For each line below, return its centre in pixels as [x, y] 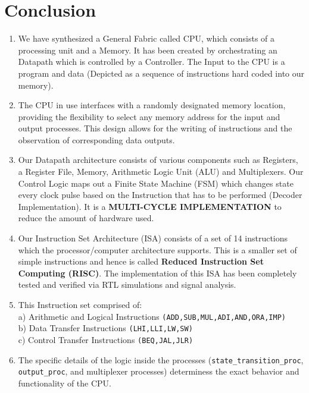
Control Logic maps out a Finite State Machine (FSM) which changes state [156, 183]
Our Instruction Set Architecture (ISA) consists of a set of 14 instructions [153, 238]
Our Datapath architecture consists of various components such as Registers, [158, 160]
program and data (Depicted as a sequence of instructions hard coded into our [161, 73]
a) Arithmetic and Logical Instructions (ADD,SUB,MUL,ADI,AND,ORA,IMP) [152, 316]
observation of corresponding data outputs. [96, 139]
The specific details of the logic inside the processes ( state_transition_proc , [161, 359]
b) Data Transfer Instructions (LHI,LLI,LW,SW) [105, 328]
